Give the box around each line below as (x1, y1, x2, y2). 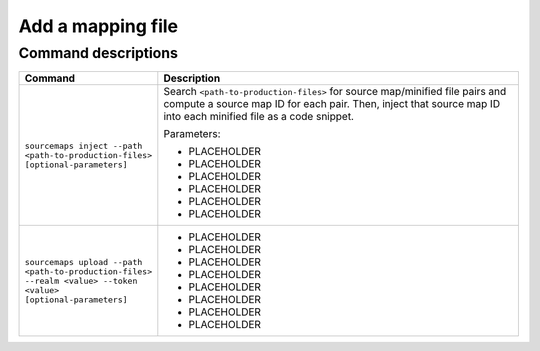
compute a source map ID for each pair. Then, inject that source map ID (163, 97, 500, 111)
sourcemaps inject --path (24, 140, 143, 151)
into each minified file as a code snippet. (163, 110, 355, 124)
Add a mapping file (18, 15, 179, 37)
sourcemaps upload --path (24, 256, 143, 267)
